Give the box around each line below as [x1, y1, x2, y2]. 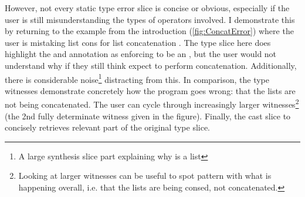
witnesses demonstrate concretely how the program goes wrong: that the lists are [5, 84, 296, 96]
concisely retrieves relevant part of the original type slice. [5, 121, 211, 133]
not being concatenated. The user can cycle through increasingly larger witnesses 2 [5, 96, 299, 111]
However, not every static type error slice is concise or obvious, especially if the [5, 2, 290, 14]
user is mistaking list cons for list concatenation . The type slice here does [5, 36, 271, 48]
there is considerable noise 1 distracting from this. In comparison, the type [5, 71, 270, 85]
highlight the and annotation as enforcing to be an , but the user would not [5, 48, 277, 60]
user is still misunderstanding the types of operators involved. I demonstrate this [5, 13, 295, 25]
